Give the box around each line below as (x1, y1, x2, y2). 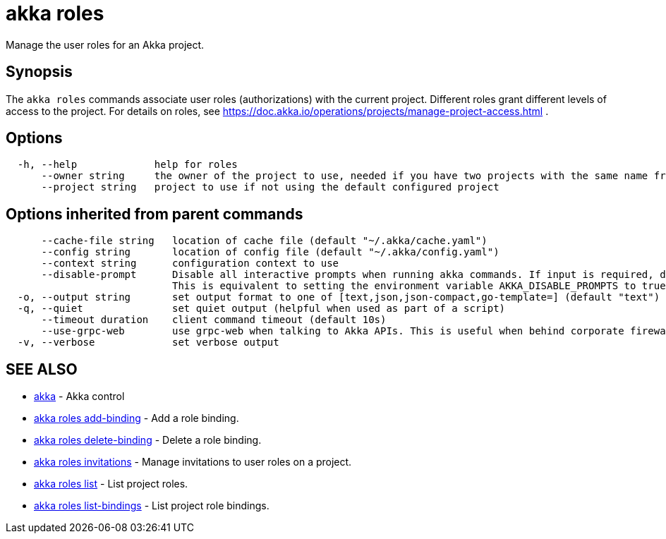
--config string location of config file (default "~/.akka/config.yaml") (41, 246, 499, 258)
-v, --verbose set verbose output (17, 337, 279, 349)
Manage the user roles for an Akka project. (6, 38, 205, 51)
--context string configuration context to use (41, 258, 339, 269)
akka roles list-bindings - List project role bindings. (34, 499, 270, 512)
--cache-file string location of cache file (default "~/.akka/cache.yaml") (41, 235, 488, 247)
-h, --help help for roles (17, 159, 238, 171)
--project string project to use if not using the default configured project (41, 181, 499, 193)
